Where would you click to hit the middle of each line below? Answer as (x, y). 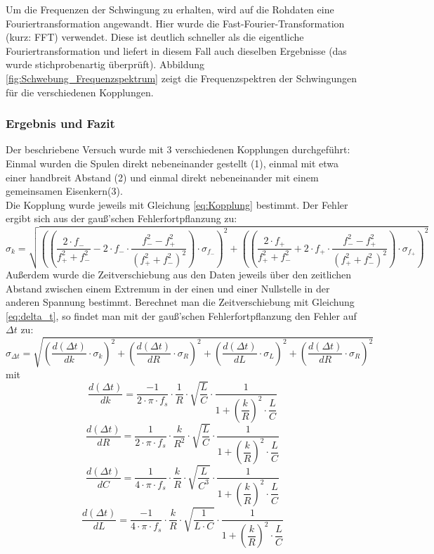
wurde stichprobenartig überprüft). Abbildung (105, 64)
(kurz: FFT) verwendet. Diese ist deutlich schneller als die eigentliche (155, 37)
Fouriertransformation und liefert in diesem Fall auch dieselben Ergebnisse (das (176, 50)
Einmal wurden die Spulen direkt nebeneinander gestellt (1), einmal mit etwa (172, 163)
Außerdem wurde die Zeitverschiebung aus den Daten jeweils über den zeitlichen (179, 275)
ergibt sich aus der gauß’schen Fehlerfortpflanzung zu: (121, 218)
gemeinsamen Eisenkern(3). (64, 191)
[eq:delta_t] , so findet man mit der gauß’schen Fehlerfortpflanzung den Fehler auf (181, 315)
